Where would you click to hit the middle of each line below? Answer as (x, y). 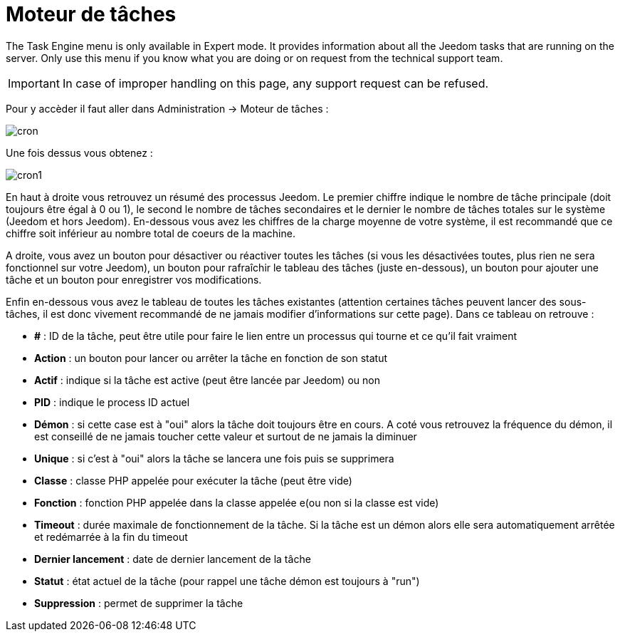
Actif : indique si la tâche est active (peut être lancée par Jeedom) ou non (207, 380)
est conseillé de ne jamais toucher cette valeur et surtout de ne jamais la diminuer (226, 436)
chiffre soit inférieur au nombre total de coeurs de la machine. (151, 233)
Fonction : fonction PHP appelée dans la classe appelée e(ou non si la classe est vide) (237, 502)
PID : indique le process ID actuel (112, 402)
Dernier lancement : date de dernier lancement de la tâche (173, 559)
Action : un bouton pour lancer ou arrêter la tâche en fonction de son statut (211, 358)
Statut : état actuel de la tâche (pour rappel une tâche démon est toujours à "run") (227, 581)
